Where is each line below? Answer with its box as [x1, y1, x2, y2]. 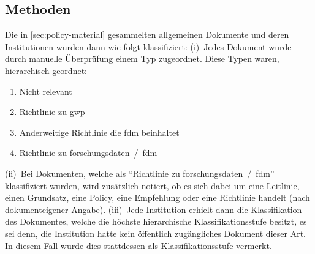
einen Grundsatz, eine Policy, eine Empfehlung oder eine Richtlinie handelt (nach [5, 191, 310, 204]
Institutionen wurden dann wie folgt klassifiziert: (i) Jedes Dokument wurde [5, 40, 292, 53]
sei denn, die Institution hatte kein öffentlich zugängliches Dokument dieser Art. [5, 226, 306, 239]
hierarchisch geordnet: [5, 64, 87, 77]
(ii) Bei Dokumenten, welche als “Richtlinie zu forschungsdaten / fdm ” [5, 166, 275, 179]
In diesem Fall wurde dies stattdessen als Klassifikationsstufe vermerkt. [5, 239, 272, 252]
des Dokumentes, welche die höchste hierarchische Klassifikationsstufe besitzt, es [5, 215, 307, 228]
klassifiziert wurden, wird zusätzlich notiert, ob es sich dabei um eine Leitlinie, [5, 179, 300, 192]
